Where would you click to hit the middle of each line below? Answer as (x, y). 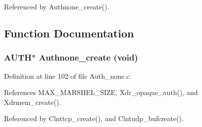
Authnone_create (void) (88, 57)
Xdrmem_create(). (33, 102)
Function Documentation (69, 33)
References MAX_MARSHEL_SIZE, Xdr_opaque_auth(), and (101, 92)
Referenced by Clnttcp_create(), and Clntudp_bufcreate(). (94, 118)
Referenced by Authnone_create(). (57, 6)
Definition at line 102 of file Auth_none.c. (68, 76)
